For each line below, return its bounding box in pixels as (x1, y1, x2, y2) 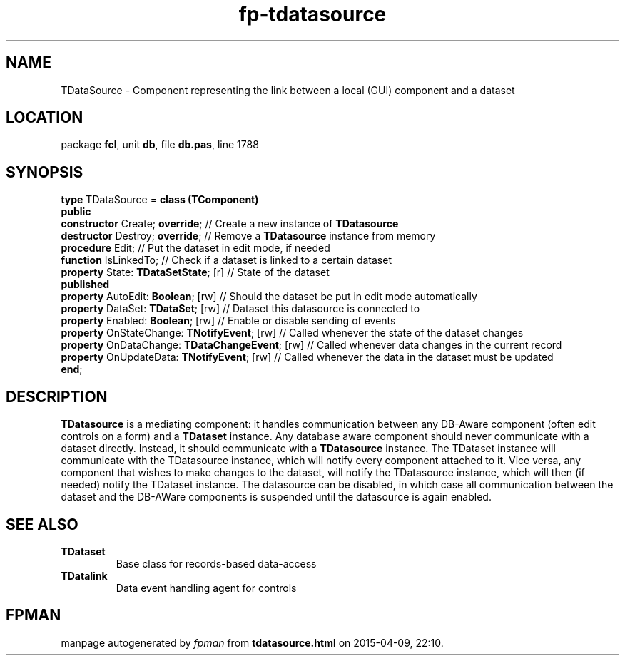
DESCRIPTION (6, 387, 108, 406)
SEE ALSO (6, 515, 78, 533)
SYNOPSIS (6, 163, 83, 181)
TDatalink (61, 569, 108, 582)
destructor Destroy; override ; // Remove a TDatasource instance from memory (61, 230, 436, 242)
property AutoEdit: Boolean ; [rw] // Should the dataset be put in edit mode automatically (61, 290, 477, 303)
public (61, 205, 91, 218)
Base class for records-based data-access (116, 557, 317, 570)
